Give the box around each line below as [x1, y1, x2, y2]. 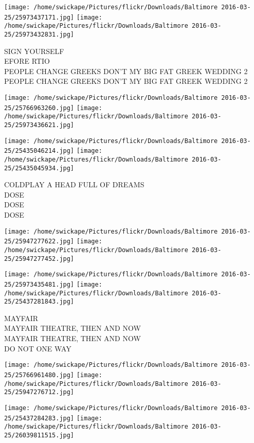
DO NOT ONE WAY [4, 343, 71, 353]
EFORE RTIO [4, 56, 50, 66]
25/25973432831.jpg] [4, 30, 75, 38]
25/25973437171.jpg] [4, 13, 75, 21]
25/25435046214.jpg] [4, 147, 75, 155]
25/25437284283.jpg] [4, 414, 75, 422]
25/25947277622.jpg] [4, 238, 75, 245]
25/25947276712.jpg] [4, 388, 75, 396]
